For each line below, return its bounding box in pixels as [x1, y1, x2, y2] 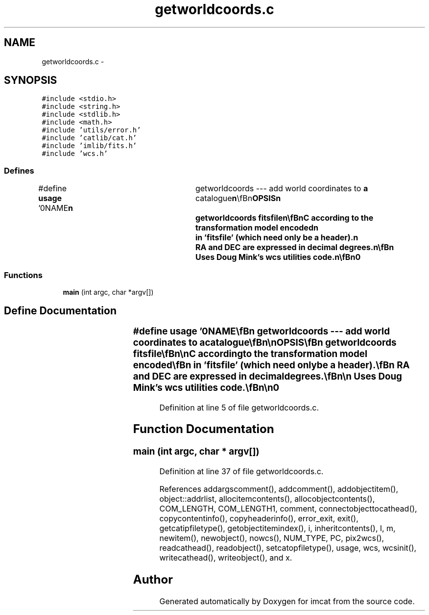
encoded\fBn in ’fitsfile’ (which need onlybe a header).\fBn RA [133, 359, 410, 371]
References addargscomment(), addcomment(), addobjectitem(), [159, 484, 398, 494]
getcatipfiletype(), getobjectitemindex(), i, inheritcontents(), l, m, [159, 523, 396, 534]
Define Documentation [4, 305, 117, 317]
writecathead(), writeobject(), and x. [159, 553, 292, 563]
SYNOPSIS [4, 74, 57, 87]
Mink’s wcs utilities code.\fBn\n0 [133, 382, 280, 393]
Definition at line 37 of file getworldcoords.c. [159, 466, 324, 477]
